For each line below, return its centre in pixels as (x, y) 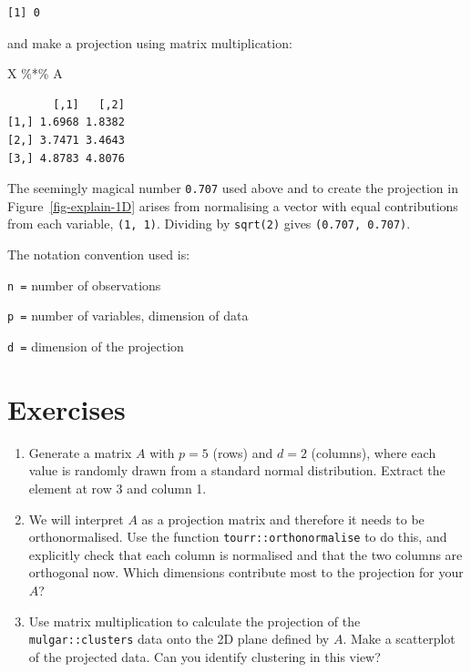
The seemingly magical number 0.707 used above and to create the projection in (233, 188)
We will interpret (76, 519)
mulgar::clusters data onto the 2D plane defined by (179, 639)
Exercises (67, 408)
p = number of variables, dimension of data (128, 316)
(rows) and (243, 452)
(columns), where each (374, 452)
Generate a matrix (80, 452)
